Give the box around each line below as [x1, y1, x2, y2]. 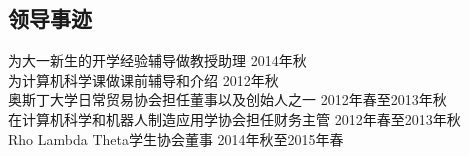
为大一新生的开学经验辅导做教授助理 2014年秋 [8, 50, 307, 71]
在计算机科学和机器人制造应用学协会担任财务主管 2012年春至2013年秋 [8, 108, 461, 129]
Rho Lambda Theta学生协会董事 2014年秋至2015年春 [8, 128, 344, 149]
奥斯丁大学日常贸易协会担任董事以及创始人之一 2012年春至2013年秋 [8, 89, 447, 110]
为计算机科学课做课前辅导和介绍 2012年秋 [8, 69, 279, 90]
